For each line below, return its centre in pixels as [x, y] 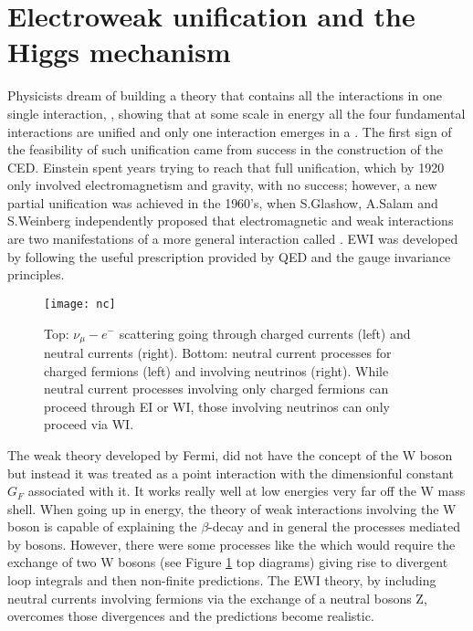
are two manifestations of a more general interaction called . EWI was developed [233, 239]
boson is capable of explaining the [102, 526]
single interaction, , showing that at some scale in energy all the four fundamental [236, 113]
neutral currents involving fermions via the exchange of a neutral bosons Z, [217, 598]
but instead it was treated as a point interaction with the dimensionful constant [231, 473]
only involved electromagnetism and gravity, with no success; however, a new [222, 185]
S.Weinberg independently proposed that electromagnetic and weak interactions [231, 221]
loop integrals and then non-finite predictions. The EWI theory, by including [222, 580]
